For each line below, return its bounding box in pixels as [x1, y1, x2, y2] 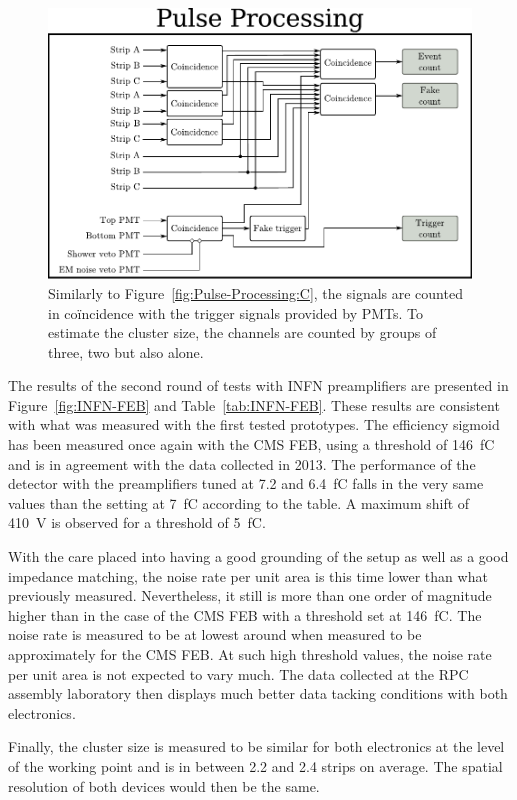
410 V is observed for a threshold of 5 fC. [8, 512, 266, 533]
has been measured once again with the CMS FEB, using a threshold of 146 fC [8, 434, 495, 455]
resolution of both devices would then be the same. [8, 775, 320, 796]
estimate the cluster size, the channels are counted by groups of [48, 322, 437, 343]
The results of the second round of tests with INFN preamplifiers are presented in [8, 375, 509, 396]
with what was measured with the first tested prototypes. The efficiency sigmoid [8, 414, 500, 435]
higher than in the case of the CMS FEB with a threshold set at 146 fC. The [8, 604, 482, 625]
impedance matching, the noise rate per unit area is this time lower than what [8, 565, 488, 586]
